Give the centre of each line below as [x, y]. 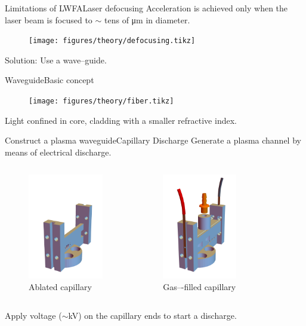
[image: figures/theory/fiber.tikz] [101, 101]
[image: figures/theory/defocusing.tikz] [112, 41]
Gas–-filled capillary [200, 287]
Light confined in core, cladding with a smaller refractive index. [121, 120]
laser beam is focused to [49, 19]
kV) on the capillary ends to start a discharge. [152, 315]
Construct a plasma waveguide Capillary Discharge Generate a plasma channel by [153, 140]
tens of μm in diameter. [147, 19]
